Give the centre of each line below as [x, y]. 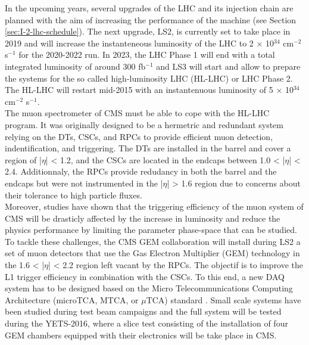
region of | [23, 159]
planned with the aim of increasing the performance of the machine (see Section [151, 19]
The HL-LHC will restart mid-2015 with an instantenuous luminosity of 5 [139, 90]
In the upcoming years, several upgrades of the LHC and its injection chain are [149, 8]
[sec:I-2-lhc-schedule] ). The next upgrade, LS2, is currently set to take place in [148, 31]
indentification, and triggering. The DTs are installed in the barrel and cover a [148, 148]
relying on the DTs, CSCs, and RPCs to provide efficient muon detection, [139, 136]
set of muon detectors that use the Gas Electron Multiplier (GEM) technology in [152, 253]
